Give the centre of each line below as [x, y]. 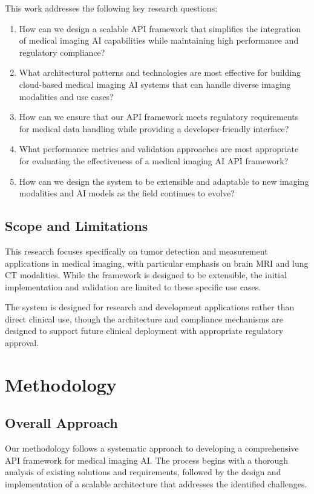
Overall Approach [61, 423]
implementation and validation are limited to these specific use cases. [133, 286]
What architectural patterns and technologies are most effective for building [160, 72]
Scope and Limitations [77, 226]
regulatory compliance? [62, 52]
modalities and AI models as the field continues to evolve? [127, 193]
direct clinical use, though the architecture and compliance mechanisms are [144, 319]
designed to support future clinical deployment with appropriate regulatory [144, 331]
